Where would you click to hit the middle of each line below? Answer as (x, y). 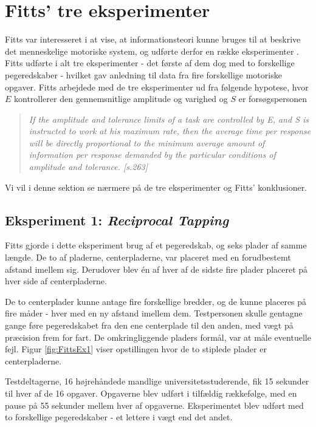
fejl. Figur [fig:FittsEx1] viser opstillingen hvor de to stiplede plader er (136, 349)
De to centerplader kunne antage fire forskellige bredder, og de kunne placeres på (156, 301)
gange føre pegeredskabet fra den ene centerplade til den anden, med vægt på (149, 325)
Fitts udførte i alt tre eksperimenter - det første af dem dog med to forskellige (150, 63)
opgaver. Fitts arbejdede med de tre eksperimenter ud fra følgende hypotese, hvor (157, 87)
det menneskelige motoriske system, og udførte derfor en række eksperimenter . (152, 51)
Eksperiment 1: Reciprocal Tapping (117, 220)
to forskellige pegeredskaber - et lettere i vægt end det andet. (119, 417)
